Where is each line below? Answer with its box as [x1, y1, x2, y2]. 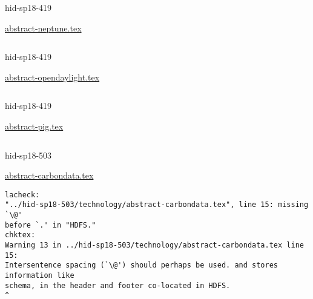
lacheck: [5, 190, 40, 199]
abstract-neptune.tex [5, 21, 82, 34]
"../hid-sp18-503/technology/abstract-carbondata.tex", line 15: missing [5, 200, 309, 209]
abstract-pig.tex [5, 119, 64, 132]
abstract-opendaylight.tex [5, 70, 100, 83]
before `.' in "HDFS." [5, 220, 96, 229]
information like [5, 271, 74, 280]
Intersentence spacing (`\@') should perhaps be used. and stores [5, 261, 278, 270]
